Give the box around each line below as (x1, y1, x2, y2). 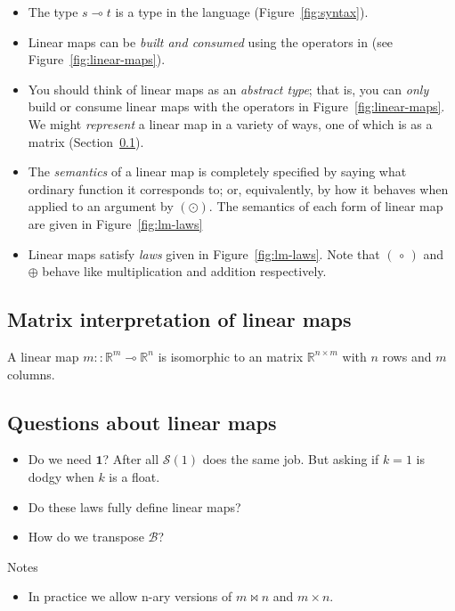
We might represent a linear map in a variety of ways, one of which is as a (28, 114, 433, 133)
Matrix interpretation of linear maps (7, 305, 352, 333)
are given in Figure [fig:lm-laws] (28, 214, 203, 232)
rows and (382, 346, 432, 365)
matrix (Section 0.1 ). (28, 132, 144, 151)
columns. (7, 364, 55, 383)
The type (28, 3, 78, 20)
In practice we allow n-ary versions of (28, 587, 232, 606)
